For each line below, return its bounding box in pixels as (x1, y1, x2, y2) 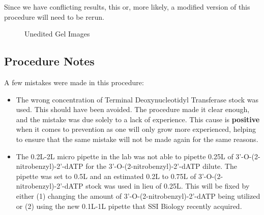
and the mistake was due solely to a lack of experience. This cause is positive (16, 114, 260, 124)
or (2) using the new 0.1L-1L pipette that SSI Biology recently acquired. (16, 200, 242, 211)
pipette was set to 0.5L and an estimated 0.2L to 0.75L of (16, 170, 196, 181)
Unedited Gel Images (24, 28, 90, 39)
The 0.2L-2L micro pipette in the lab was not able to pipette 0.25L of (16, 151, 233, 161)
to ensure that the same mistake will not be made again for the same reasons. (16, 133, 258, 144)
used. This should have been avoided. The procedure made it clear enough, (16, 104, 250, 115)
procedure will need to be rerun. (4, 11, 104, 22)
